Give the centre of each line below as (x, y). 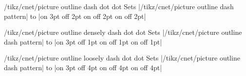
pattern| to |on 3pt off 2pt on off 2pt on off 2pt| (75, 16)
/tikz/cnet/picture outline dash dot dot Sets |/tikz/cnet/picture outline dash (119, 6)
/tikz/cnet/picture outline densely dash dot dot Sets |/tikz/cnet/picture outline (123, 32)
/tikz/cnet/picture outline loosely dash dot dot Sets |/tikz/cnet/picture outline (122, 58)
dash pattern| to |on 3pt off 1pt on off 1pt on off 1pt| (83, 41)
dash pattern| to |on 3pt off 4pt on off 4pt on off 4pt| (83, 67)
